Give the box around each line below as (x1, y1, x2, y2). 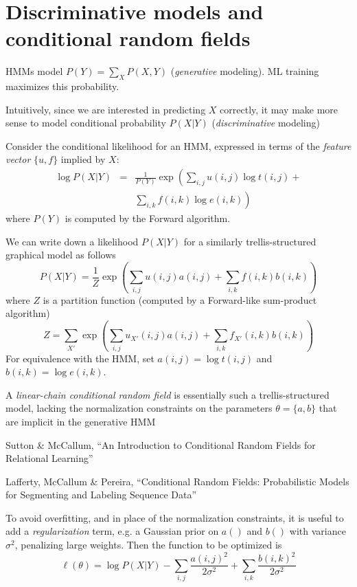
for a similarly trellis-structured (183, 234, 316, 248)
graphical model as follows (5, 247, 116, 262)
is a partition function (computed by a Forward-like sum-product (43, 292, 317, 307)
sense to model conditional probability (5, 115, 166, 130)
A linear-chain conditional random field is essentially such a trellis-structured (5, 387, 330, 401)
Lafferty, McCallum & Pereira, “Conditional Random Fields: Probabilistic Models (5, 474, 349, 488)
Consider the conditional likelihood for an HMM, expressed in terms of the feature (5, 138, 352, 153)
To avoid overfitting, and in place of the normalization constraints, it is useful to (5, 510, 344, 524)
